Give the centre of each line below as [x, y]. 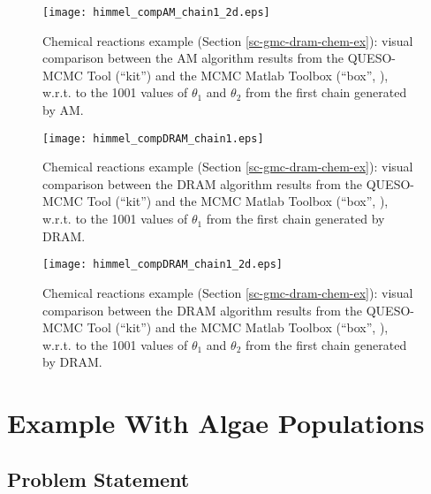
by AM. [63, 110]
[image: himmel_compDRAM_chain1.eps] [153, 138]
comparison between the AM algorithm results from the [193, 58]
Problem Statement [98, 479]
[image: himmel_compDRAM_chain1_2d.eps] [163, 265]
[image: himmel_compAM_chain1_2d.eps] [156, 12]
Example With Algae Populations [216, 423]
